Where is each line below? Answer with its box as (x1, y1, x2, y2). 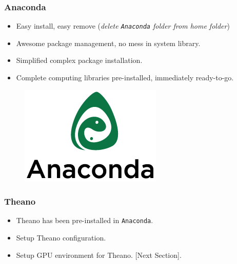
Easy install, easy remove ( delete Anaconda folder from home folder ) (16, 20, 230, 31)
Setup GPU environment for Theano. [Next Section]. (16, 249, 182, 260)
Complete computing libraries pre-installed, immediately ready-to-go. (16, 72, 234, 83)
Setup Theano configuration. (16, 232, 106, 243)
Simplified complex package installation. (16, 55, 143, 65)
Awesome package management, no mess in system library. (16, 37, 201, 48)
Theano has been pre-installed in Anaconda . (16, 215, 153, 226)
